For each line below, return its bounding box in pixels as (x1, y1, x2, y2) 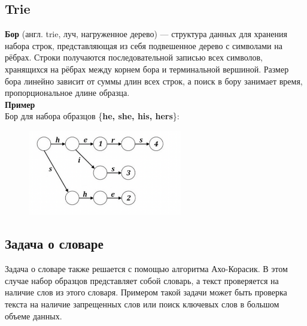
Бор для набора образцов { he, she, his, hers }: (5, 110, 180, 122)
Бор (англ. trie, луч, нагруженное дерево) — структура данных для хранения (5, 28, 287, 40)
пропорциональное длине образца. (5, 86, 130, 99)
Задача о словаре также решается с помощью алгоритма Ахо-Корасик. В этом (5, 262, 288, 275)
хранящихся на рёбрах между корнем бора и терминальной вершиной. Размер (5, 62, 289, 75)
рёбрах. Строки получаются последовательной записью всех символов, (5, 51, 263, 64)
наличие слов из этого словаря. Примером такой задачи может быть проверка (5, 286, 287, 298)
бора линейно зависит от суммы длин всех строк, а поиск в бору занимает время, (5, 74, 303, 87)
